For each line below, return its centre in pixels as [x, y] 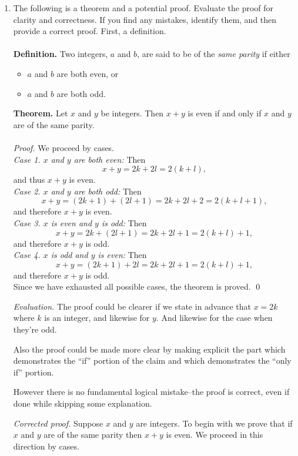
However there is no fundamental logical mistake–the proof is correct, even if [151, 392]
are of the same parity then [93, 435]
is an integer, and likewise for [97, 318]
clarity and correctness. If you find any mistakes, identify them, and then [145, 19]
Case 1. [27, 159]
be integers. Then [132, 113]
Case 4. [27, 255]
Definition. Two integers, [61, 54]
